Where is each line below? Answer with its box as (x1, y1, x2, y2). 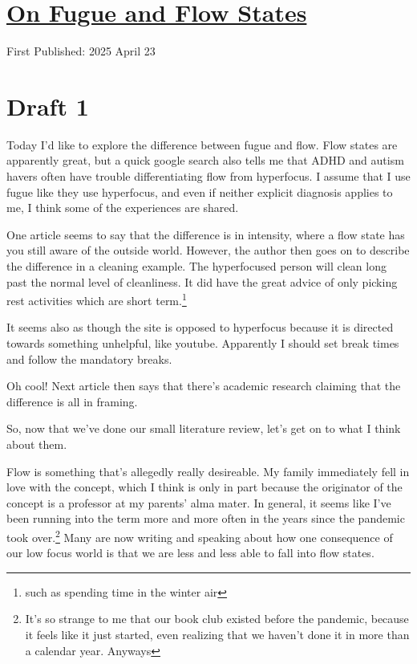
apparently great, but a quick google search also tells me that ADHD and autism (6, 152, 404, 169)
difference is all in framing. (6, 393, 138, 409)
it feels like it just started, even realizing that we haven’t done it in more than (25, 626, 410, 642)
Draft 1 (6, 89, 89, 122)
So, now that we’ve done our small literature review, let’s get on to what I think (6, 420, 401, 437)
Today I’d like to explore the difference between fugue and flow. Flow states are (6, 136, 398, 153)
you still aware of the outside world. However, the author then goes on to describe (6, 242, 410, 259)
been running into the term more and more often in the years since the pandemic (6, 510, 405, 527)
